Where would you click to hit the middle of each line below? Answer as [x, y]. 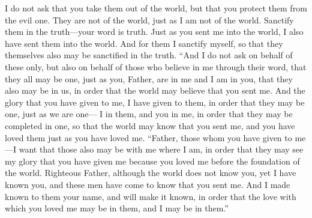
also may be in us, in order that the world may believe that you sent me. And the [155, 90]
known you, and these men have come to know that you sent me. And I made [148, 184]
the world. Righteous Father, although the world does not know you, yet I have [151, 173]
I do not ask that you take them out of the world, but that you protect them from [156, 8]
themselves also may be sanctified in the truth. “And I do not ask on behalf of [149, 55]
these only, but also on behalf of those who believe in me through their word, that [156, 66]
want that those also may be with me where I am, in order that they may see [161, 149]
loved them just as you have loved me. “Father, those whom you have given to [148, 137]
